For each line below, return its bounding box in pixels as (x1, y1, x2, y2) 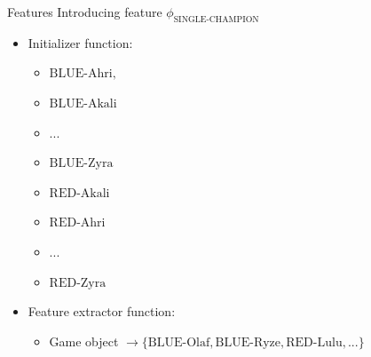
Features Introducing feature (7, 3, 162, 20)
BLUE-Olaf (147, 336, 210, 349)
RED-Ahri (49, 217, 106, 230)
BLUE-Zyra (49, 157, 114, 171)
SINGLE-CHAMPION (173, 14, 259, 24)
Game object (49, 331, 119, 350)
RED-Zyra (49, 276, 107, 290)
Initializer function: (28, 33, 133, 52)
